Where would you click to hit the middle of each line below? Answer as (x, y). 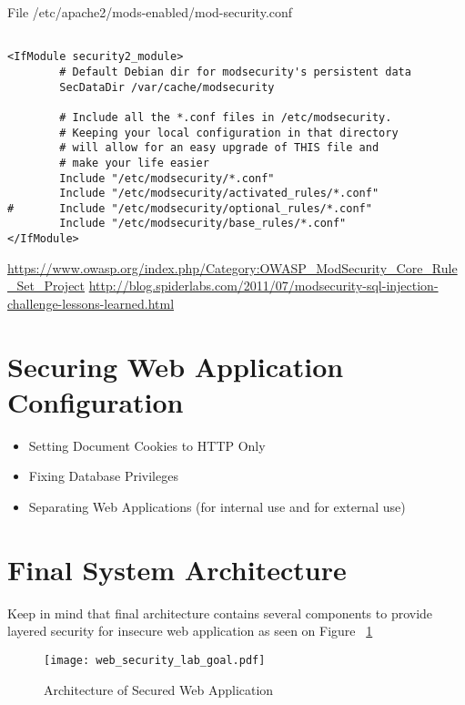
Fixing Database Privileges (103, 476)
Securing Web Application (176, 366)
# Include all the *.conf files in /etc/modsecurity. (226, 117)
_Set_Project (46, 286)
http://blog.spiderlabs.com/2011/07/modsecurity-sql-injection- (263, 286)
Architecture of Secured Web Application (159, 689)
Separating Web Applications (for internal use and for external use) (217, 507)
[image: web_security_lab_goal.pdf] (155, 660)
